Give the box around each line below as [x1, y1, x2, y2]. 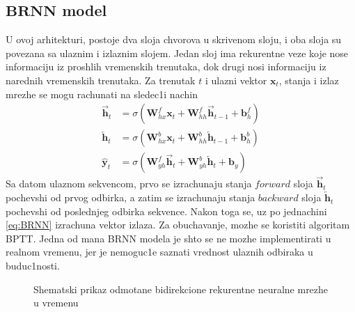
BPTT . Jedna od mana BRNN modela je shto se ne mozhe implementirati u [6, 231, 331, 245]
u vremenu [33, 295, 79, 310]
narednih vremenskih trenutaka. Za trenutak [6, 72, 196, 87]
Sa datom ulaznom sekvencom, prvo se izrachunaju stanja [6, 176, 252, 191]
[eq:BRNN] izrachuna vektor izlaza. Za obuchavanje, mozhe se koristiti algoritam [6, 217, 350, 232]
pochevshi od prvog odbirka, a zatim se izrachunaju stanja [6, 190, 255, 205]
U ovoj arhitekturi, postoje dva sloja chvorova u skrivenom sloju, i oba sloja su [6, 32, 342, 47]
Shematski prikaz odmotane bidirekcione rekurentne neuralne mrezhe [33, 281, 329, 296]
